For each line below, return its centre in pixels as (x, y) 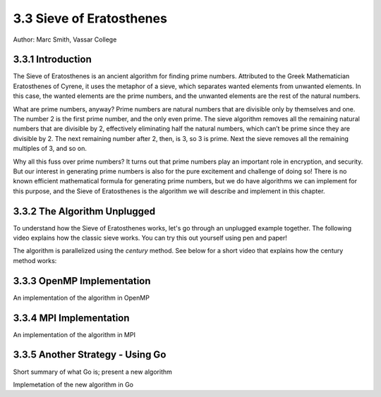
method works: (35, 260)
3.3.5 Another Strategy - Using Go (90, 355)
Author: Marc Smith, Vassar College (65, 39)
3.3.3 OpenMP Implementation (82, 281)
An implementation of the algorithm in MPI (74, 334)
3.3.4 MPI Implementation (71, 318)
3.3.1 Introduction (52, 60)
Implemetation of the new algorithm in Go (73, 384)
